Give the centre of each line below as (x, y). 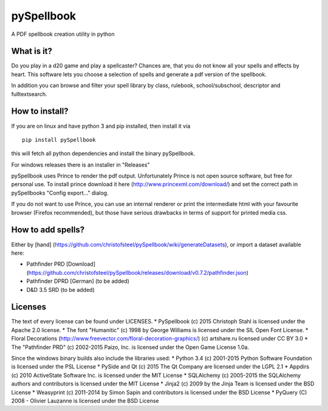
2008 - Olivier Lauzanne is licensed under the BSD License (85, 401)
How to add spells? (48, 230)
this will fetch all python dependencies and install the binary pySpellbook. (103, 154)
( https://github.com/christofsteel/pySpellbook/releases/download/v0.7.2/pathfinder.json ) (138, 272)
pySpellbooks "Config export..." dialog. (60, 193)
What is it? (32, 51)
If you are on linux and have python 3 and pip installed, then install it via (101, 126)
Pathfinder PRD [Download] (61, 264)
